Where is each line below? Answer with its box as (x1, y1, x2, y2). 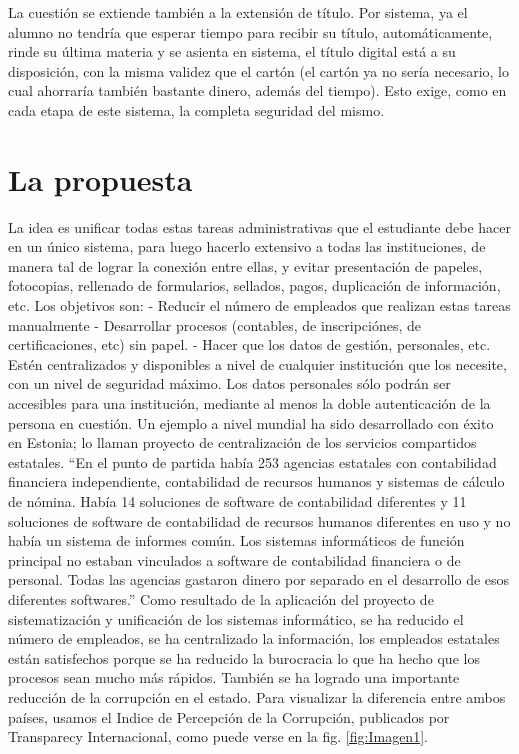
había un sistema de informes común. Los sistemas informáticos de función (8, 530, 465, 551)
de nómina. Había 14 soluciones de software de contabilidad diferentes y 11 (8, 491, 467, 511)
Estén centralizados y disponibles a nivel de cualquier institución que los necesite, (8, 353, 507, 374)
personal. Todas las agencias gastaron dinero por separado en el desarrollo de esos (8, 569, 510, 590)
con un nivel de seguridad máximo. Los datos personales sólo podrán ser (8, 373, 451, 394)
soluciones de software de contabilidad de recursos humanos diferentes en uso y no (8, 510, 511, 531)
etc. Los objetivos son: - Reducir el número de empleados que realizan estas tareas (8, 295, 511, 316)
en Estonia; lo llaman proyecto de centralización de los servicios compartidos (8, 432, 477, 453)
